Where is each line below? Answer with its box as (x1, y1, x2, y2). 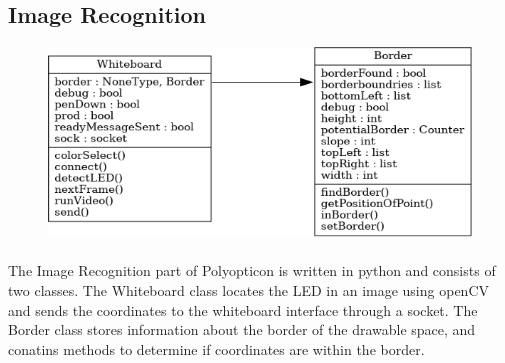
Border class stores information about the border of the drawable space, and (8, 319, 476, 340)
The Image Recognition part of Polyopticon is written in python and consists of (8, 260, 496, 281)
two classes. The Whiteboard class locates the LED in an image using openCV (8, 279, 489, 300)
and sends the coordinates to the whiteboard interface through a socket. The (8, 299, 478, 320)
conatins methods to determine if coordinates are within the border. (8, 338, 425, 359)
